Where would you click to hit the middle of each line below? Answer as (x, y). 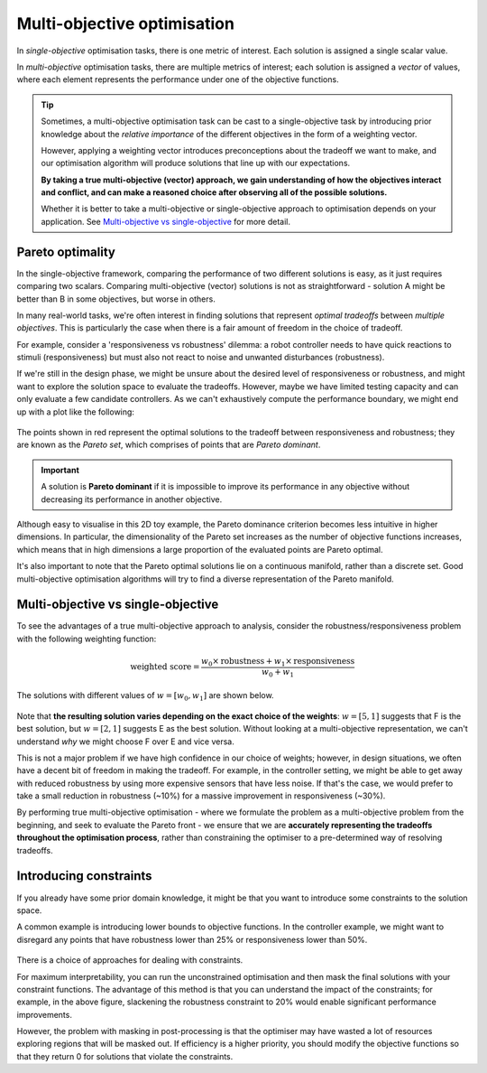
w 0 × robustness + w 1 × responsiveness (278, 662)
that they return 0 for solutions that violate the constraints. (125, 1056)
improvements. (44, 1014)
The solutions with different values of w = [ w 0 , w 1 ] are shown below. (145, 697)
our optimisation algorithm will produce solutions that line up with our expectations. (196, 163)
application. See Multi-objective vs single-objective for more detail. (165, 221)
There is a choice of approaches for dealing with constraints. (130, 960)
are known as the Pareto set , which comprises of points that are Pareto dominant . (169, 445)
